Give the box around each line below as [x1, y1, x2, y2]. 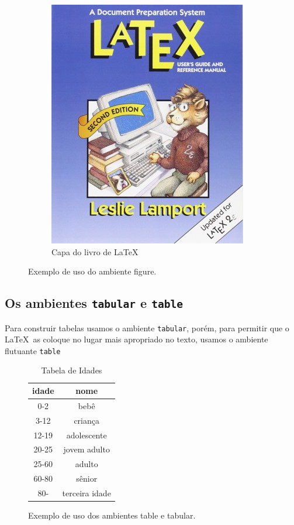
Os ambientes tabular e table [5, 294, 183, 312]
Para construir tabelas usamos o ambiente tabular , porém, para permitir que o [5, 321, 289, 334]
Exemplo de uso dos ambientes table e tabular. [28, 509, 196, 521]
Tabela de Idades [41, 364, 102, 376]
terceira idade [62, 486, 111, 499]
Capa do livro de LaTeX [51, 245, 139, 258]
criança [74, 414, 100, 426]
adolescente [66, 428, 107, 441]
